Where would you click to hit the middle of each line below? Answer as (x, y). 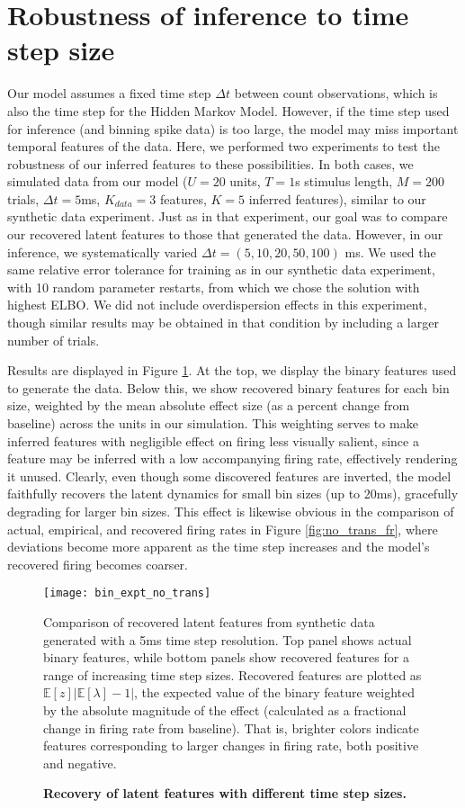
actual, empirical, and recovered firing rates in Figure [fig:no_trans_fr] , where (223, 529)
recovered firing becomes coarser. (98, 564)
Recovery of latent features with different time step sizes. (225, 793)
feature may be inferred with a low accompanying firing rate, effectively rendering (232, 458)
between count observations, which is (336, 93)
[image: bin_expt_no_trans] (127, 593)
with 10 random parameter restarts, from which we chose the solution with (214, 287)
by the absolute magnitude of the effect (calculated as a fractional (225, 709)
